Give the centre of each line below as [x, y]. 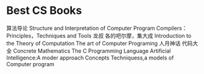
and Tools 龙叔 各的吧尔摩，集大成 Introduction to [129, 35]
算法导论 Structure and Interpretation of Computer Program [81, 28]
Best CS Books [44, 11]
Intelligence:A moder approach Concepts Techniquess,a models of [90, 58]
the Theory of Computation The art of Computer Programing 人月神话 [93, 43]
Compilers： [172, 28]
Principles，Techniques [36, 35]
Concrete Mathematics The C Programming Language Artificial [92, 51]
